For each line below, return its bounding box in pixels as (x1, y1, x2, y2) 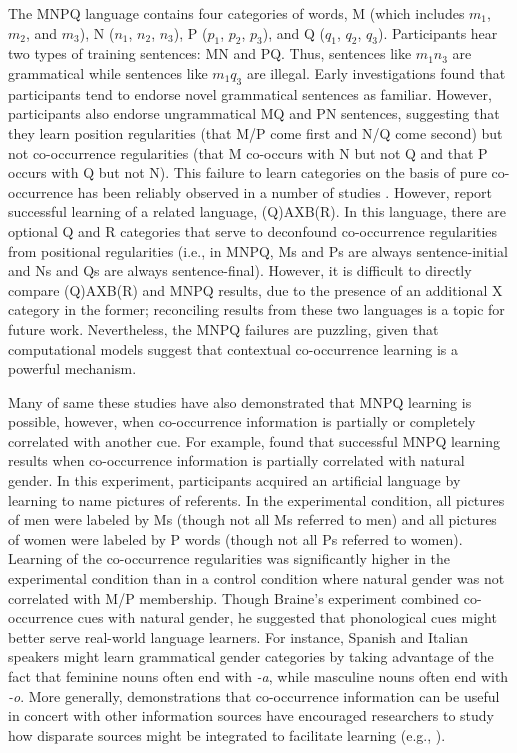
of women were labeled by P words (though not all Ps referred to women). (8, 528, 463, 549)
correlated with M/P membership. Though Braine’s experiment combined (8, 587, 460, 608)
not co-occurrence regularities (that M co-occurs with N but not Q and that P (8, 142, 488, 163)
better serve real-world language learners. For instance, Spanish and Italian (8, 626, 469, 647)
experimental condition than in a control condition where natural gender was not (8, 568, 505, 589)
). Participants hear (377, 22, 498, 43)
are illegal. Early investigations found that (246, 62, 506, 83)
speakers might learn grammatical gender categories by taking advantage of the (8, 646, 494, 667)
